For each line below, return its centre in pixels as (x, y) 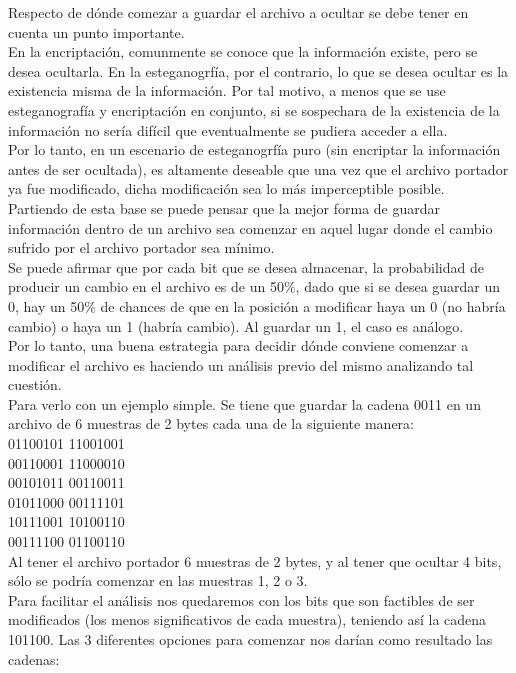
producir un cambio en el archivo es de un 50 (146, 286)
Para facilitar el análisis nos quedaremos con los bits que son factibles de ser (241, 599)
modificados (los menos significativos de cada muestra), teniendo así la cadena (247, 619)
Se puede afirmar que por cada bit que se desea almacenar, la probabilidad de (246, 266)
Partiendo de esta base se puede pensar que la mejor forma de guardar (224, 207)
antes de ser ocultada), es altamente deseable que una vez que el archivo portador (258, 168)
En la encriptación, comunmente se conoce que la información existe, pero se (243, 51)
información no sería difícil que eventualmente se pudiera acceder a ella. (228, 129)
